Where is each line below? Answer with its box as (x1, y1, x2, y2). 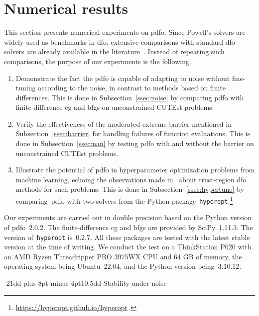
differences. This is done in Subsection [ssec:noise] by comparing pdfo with (15, 92, 244, 102)
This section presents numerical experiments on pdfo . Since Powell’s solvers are (4, 27, 246, 37)
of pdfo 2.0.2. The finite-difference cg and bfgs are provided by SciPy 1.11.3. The (4, 222, 253, 232)
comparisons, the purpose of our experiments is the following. (4, 56, 191, 66)
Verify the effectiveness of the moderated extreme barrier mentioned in (15, 118, 232, 129)
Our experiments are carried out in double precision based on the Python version (4, 212, 252, 223)
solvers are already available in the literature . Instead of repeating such (4, 46, 225, 57)
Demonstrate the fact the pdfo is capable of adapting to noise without (15, 73, 230, 83)
